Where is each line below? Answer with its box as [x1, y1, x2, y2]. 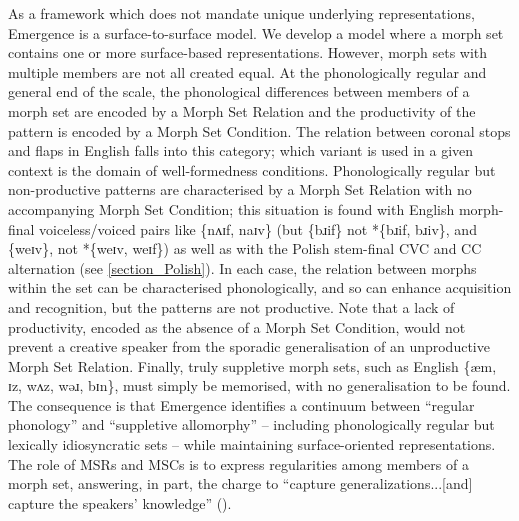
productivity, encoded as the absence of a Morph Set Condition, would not [8, 316, 466, 337]
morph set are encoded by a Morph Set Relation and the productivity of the [8, 100, 476, 121]
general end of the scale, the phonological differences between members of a [8, 81, 470, 102]
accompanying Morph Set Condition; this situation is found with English [8, 198, 455, 219]
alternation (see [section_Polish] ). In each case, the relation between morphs [8, 257, 477, 278]
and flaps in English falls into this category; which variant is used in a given [8, 140, 474, 161]
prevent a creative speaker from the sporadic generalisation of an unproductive [8, 336, 490, 357]
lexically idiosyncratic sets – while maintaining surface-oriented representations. [8, 434, 496, 455]
